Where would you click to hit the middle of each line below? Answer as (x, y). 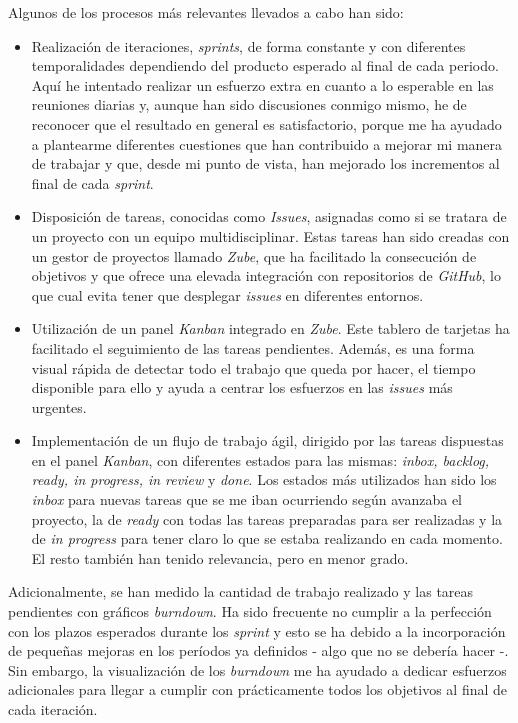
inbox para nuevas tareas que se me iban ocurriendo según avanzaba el (246, 499)
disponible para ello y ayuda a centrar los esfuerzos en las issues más (242, 387)
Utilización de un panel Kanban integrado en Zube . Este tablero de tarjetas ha (270, 328)
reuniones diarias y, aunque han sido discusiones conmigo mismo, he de (249, 104)
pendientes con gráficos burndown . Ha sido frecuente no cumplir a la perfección (250, 611)
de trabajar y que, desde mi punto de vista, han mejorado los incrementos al (265, 163)
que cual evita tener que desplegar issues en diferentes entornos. (227, 294)
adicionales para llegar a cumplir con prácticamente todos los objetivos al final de (258, 689)
